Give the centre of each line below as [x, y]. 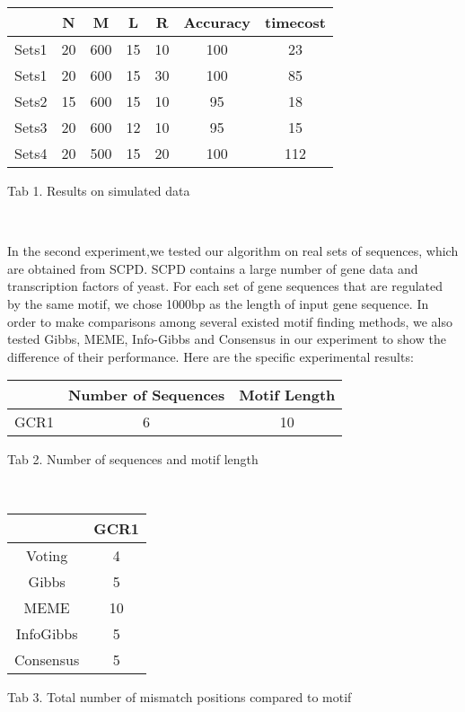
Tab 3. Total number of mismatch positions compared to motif [180, 696]
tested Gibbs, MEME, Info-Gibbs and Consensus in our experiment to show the [227, 339]
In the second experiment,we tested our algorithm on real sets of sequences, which [233, 251]
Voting [47, 555]
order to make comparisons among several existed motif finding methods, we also [230, 321]
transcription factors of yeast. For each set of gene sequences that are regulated [225, 286]
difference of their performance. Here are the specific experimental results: [211, 356]
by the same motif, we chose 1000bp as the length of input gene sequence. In [218, 303]
